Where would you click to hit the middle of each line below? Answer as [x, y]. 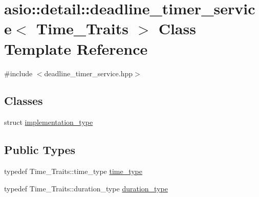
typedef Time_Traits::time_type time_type [73, 171]
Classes [24, 101]
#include [18, 73]
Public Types [40, 150]
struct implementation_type [49, 122]
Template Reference [76, 48]
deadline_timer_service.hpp [89, 73]
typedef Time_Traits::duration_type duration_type [86, 188]
